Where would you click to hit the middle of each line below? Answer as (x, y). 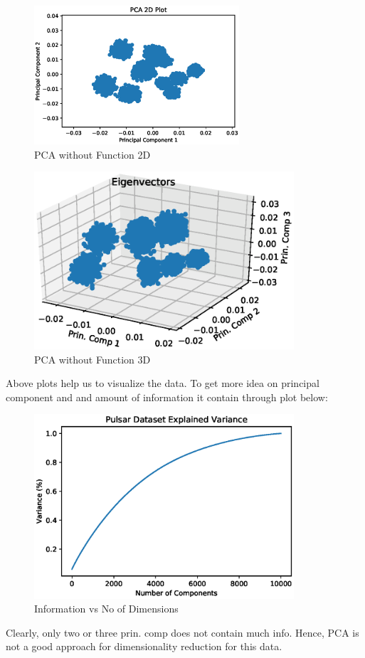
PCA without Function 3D (92, 359)
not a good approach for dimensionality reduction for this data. (144, 646)
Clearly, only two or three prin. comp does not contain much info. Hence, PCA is (182, 632)
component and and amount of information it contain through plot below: (167, 397)
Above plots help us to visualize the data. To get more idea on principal (163, 383)
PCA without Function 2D (92, 154)
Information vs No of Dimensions (106, 609)
